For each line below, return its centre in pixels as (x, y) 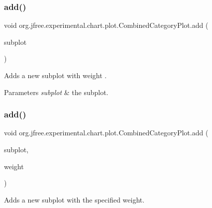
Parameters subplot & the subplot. (56, 92)
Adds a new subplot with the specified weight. (74, 199)
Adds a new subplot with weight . (55, 75)
